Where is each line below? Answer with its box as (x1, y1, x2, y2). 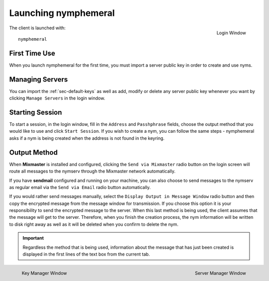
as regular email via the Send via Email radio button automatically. (9, 184, 151, 190)
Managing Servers (9, 75, 68, 84)
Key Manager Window (21, 270, 67, 276)
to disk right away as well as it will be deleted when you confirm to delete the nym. (9, 221, 179, 227)
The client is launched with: (9, 25, 66, 31)
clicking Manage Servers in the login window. (9, 95, 106, 101)
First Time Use (9, 49, 55, 57)
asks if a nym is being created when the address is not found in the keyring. (9, 135, 165, 141)
